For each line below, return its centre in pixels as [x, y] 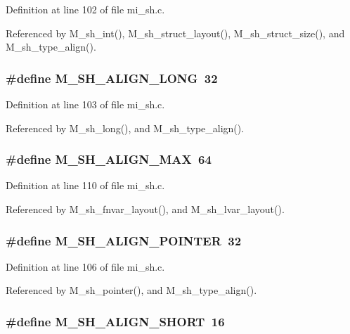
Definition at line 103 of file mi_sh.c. [85, 104]
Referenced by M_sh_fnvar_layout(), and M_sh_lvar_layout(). [145, 209]
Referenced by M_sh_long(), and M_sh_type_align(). [125, 128]
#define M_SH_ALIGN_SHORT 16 [115, 321]
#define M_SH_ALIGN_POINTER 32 [124, 240]
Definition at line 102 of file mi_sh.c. [85, 9]
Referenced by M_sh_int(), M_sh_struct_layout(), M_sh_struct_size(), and [175, 33]
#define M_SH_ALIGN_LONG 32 [112, 78]
